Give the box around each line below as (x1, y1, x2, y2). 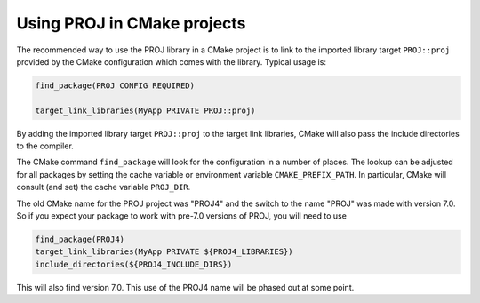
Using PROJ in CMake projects (16, 13, 246, 33)
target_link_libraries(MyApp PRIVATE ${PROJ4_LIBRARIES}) (35, 247, 293, 257)
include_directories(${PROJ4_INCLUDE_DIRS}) (35, 259, 233, 269)
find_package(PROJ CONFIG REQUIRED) (35, 80, 196, 91)
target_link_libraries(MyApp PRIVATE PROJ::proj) (35, 105, 256, 116)
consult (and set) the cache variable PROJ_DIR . (16, 182, 191, 193)
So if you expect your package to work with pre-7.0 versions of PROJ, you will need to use (16, 211, 347, 221)
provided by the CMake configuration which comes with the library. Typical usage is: (16, 56, 326, 67)
